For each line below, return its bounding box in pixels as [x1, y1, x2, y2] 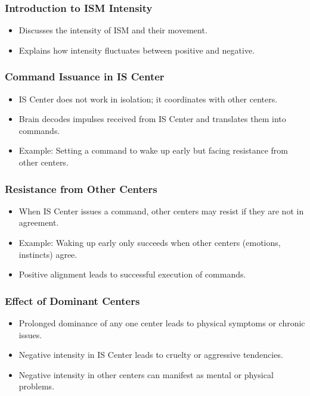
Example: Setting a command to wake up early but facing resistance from [18, 144, 288, 157]
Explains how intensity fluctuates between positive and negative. [18, 43, 255, 56]
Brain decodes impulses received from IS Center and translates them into [18, 113, 286, 125]
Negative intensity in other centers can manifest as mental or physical [18, 368, 274, 381]
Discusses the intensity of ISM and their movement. [18, 24, 207, 36]
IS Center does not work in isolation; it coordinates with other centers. [18, 92, 278, 105]
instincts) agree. [18, 248, 77, 260]
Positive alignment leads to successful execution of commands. [18, 268, 246, 280]
